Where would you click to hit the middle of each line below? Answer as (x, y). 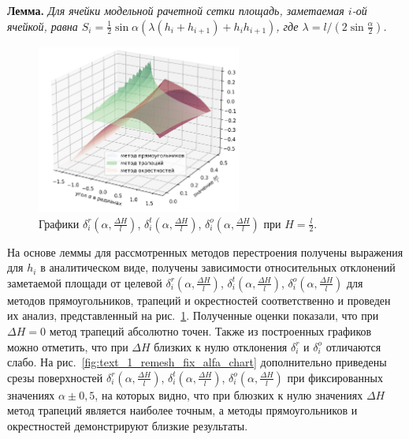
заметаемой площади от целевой (85, 282)
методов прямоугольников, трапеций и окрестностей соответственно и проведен (199, 300)
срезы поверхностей (55, 377)
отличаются (353, 346)
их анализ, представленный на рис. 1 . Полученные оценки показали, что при (193, 315)
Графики (59, 223)
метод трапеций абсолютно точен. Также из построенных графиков (210, 330)
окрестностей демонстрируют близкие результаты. (128, 425)
